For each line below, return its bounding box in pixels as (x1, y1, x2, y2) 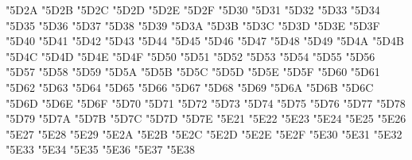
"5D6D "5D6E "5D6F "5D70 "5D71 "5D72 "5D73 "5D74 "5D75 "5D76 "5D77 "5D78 (6, 94, 406, 111)
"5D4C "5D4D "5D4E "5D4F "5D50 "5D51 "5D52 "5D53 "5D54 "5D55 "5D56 (6, 48, 375, 64)
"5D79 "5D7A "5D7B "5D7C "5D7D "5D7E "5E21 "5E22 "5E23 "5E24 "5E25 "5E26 (6, 110, 406, 127)
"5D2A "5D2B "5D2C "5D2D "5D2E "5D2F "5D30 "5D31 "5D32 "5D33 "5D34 (6, 2, 380, 17)
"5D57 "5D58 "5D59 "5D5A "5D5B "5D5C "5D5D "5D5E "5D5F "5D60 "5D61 (6, 63, 380, 80)
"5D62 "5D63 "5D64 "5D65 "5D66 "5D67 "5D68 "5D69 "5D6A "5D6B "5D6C (6, 78, 374, 95)
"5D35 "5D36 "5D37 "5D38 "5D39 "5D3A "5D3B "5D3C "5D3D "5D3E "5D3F (6, 17, 380, 33)
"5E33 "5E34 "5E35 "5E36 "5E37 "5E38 (6, 141, 195, 158)
